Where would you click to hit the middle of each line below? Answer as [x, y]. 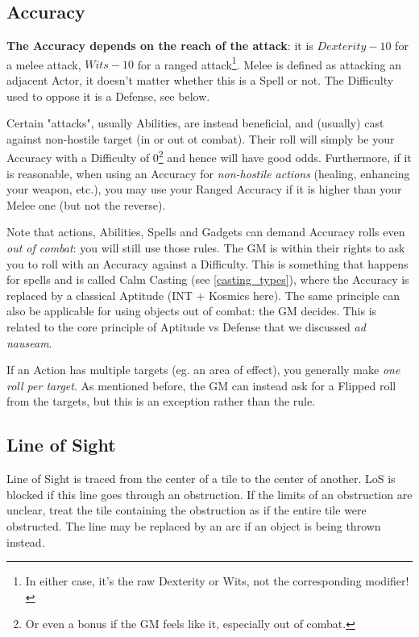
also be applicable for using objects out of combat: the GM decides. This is [192, 311]
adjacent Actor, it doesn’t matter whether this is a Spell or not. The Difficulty [200, 80]
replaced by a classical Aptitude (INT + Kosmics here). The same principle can [203, 295]
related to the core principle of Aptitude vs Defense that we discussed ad [186, 327]
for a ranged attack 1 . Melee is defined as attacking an [269, 63]
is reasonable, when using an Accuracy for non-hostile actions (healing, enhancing [208, 173]
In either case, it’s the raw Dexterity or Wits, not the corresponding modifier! [217, 581]
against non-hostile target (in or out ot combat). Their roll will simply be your [201, 138]
